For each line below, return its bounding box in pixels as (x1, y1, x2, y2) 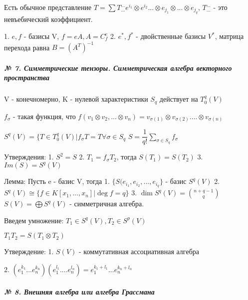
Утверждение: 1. (4, 246, 54, 257)
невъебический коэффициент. (4, 14, 93, 24)
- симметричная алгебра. (69, 198, 144, 209)
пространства (4, 72, 49, 83)
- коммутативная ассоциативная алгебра (78, 246, 199, 257)
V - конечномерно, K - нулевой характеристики (4, 94, 148, 104)
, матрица (215, 31, 244, 41)
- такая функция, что (12, 111, 76, 121)
